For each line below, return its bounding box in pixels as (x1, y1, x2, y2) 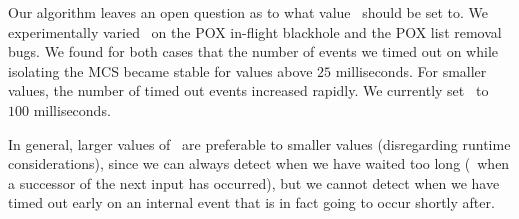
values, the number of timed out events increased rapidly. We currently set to (8, 80, 489, 101)
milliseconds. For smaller (335, 60, 487, 81)
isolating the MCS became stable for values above (8, 60, 313, 81)
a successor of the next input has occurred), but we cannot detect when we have (8, 172, 500, 193)
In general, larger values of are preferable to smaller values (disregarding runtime (8, 133, 511, 154)
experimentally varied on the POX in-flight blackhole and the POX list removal (8, 21, 502, 42)
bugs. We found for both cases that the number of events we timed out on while (8, 41, 498, 62)
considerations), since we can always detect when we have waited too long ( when (8, 153, 510, 174)
